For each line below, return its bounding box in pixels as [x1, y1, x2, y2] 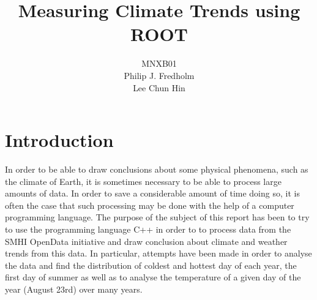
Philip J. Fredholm [124, 69, 195, 81]
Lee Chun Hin [133, 81, 185, 94]
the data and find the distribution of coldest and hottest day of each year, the [5, 258, 297, 271]
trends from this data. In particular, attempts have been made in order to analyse [5, 247, 312, 260]
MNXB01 [141, 57, 177, 70]
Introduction [5, 127, 114, 152]
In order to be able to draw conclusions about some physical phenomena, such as [5, 163, 308, 176]
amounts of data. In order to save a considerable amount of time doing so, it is [5, 187, 300, 200]
